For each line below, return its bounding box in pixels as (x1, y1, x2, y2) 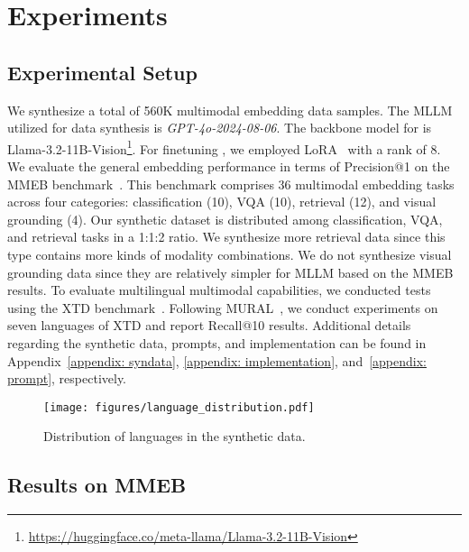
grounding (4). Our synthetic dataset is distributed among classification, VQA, (7, 209, 443, 228)
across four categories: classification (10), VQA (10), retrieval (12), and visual (7, 192, 437, 211)
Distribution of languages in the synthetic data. (43, 427, 306, 446)
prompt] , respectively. (7, 369, 127, 388)
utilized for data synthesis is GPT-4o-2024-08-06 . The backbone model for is (7, 118, 432, 137)
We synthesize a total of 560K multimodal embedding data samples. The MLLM (7, 100, 453, 119)
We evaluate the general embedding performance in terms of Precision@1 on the (7, 157, 450, 176)
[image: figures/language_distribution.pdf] (43, 400, 315, 414)
